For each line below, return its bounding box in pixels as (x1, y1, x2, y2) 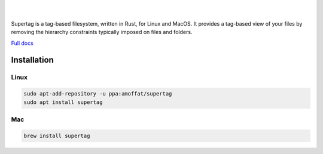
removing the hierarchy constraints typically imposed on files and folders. (11, 29, 193, 36)
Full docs (11, 39, 34, 47)
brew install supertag (23, 132, 90, 139)
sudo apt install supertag (23, 98, 103, 106)
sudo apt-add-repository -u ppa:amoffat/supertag (23, 90, 172, 97)
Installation (11, 55, 54, 65)
